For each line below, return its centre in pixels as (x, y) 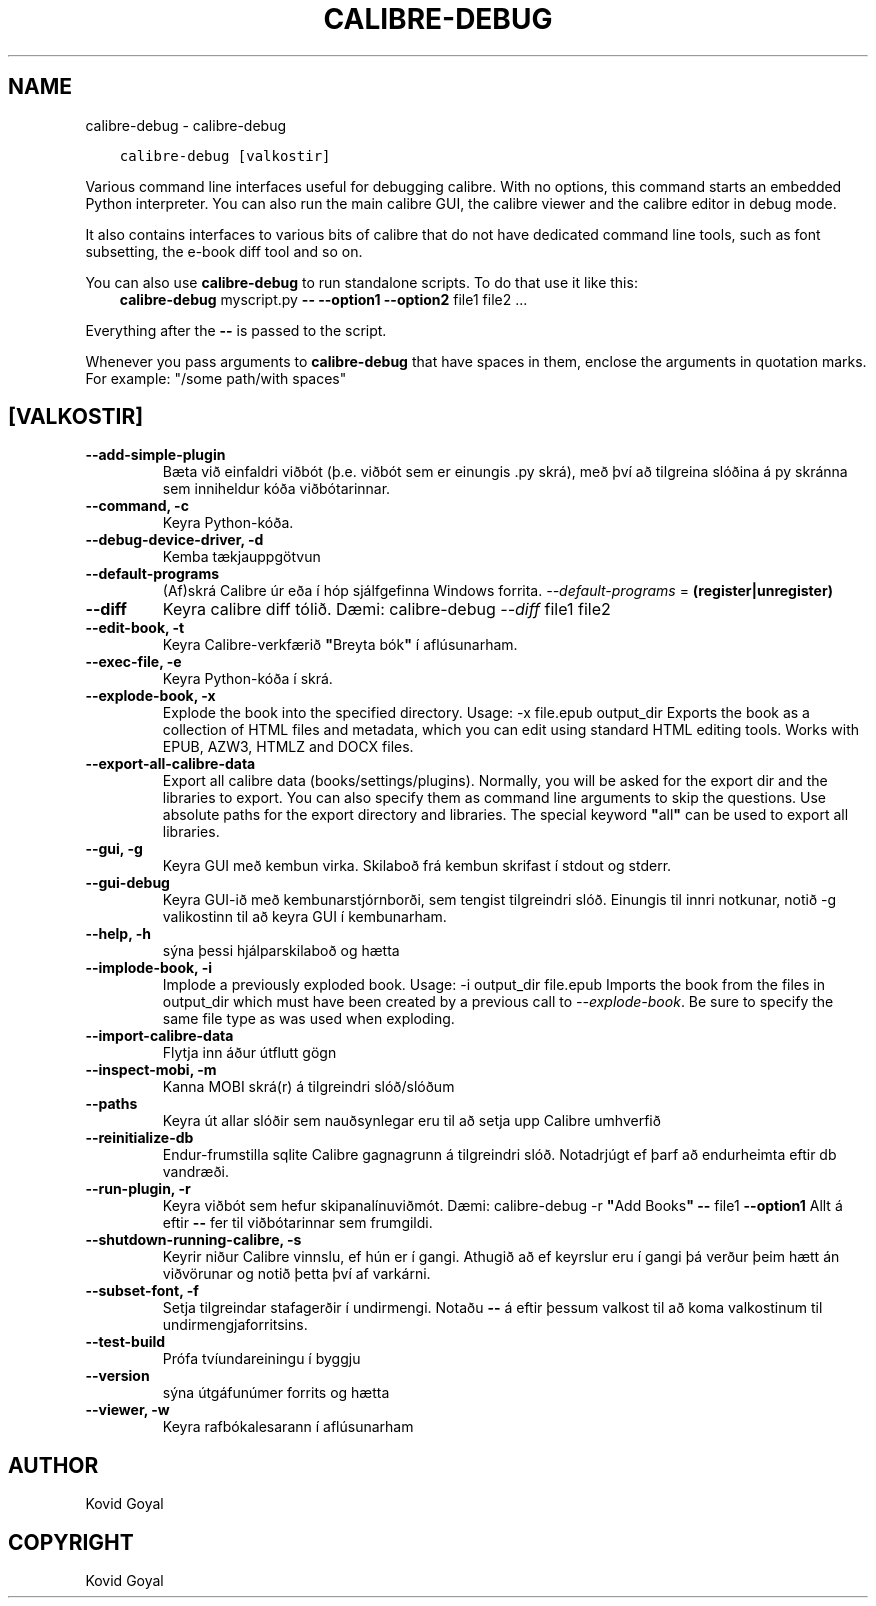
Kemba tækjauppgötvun (241, 557)
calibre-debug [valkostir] (225, 155)
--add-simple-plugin (155, 455)
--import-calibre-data (159, 1036)
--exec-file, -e (133, 662)
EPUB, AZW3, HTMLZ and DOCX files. (288, 747)
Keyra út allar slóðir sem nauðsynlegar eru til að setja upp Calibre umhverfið (411, 1121)
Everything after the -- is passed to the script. (236, 330)
